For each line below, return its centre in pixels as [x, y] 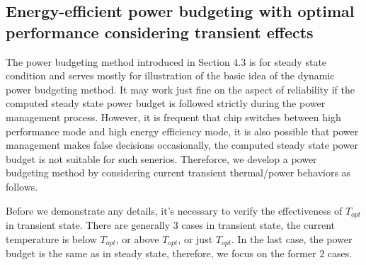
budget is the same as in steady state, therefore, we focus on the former [161, 253]
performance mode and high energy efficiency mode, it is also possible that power [182, 131]
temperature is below [51, 238]
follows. [22, 186]
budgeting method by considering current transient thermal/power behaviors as [178, 173]
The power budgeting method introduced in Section [118, 61]
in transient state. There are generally [88, 224]
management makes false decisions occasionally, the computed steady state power [182, 145]
